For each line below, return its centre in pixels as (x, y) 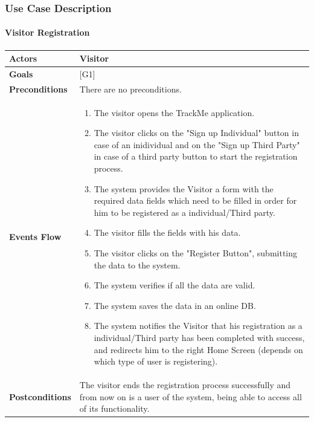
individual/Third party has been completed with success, (199, 337)
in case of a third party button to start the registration (196, 156)
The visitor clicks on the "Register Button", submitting (196, 253)
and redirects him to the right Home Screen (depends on (198, 349)
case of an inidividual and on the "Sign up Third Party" (197, 144)
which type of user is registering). (156, 361)
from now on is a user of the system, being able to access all (191, 396)
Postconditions (40, 396)
